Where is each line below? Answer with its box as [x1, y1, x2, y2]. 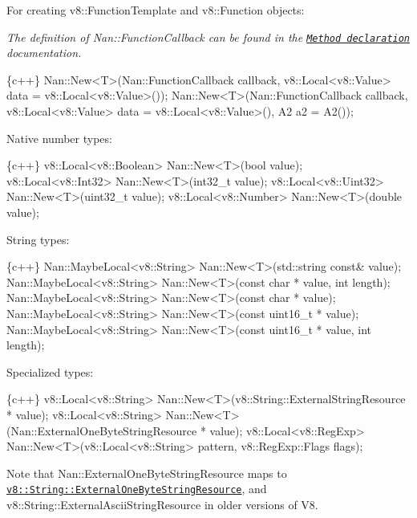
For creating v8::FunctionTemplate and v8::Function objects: [6, 2, 305, 18]
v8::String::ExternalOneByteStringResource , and [6, 480, 267, 497]
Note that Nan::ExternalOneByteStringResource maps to [6, 464, 287, 481]
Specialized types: [6, 363, 94, 380]
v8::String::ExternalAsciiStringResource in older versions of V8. [6, 496, 318, 512]
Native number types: [6, 129, 112, 146]
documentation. [6, 44, 82, 61]
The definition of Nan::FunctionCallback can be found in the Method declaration [6, 28, 411, 45]
